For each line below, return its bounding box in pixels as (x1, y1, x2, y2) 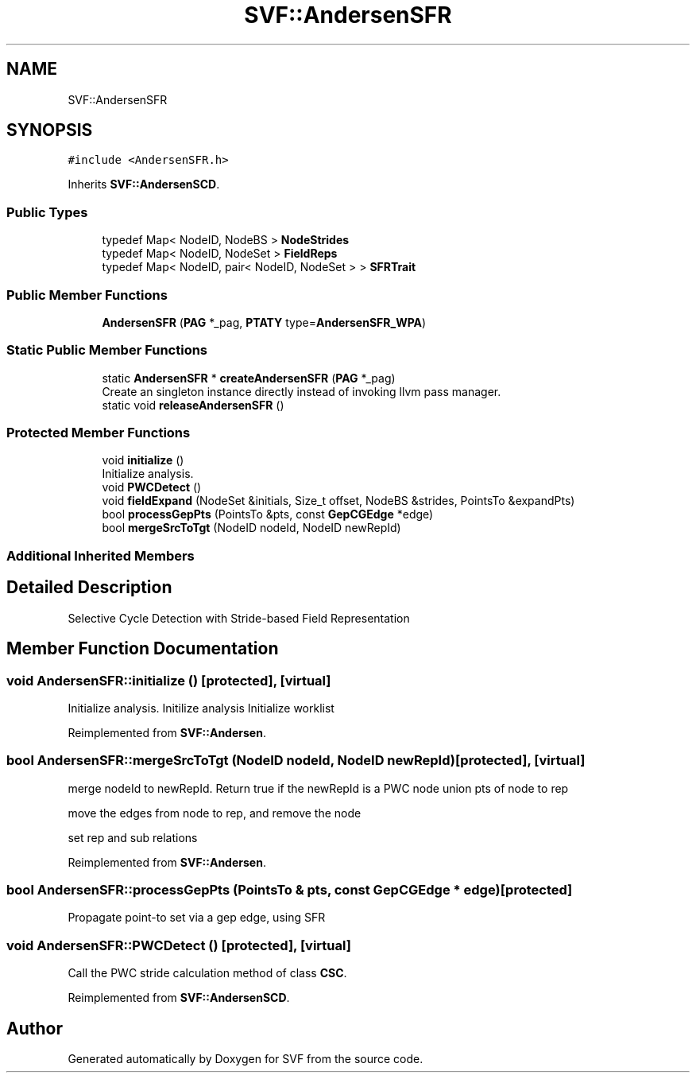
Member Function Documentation (6, 638, 279, 659)
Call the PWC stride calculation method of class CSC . (68, 966, 347, 980)
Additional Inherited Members (6, 547, 195, 564)
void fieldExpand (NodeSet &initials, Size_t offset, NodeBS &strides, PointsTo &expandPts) (102, 494, 575, 508)
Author (6, 1018, 63, 1038)
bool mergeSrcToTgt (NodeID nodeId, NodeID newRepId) (102, 521, 401, 535)
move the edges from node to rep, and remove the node (68, 805, 362, 820)
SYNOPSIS (6, 120, 93, 141)
